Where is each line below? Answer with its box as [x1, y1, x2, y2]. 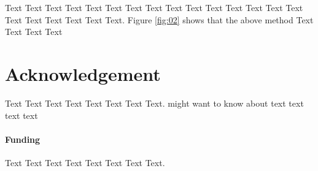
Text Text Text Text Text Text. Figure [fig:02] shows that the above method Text [5, 13, 314, 26]
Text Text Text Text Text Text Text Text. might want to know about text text [5, 96, 304, 109]
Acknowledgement [5, 61, 161, 86]
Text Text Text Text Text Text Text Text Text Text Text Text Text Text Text [5, 1, 303, 13]
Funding [5, 132, 41, 145]
